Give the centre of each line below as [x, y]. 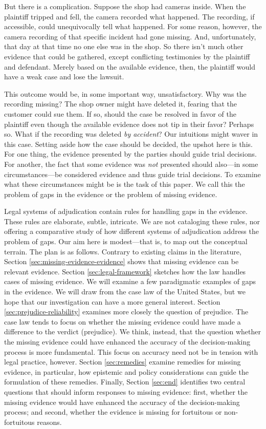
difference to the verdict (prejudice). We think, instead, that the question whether [132, 331]
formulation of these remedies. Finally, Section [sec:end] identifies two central [125, 382]
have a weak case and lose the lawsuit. [64, 77]
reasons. [49, 422]
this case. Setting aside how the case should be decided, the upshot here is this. [128, 144]
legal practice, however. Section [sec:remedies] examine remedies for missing [123, 362]
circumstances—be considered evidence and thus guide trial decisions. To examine [132, 174]
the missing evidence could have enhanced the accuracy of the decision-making [127, 341]
